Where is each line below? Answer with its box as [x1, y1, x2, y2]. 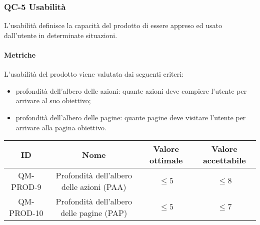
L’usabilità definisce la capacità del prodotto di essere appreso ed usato [4, 20, 222, 31]
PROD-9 [11, 181, 41, 193]
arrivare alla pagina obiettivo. [15, 122, 106, 132]
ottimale [149, 154, 183, 166]
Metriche [4, 50, 36, 60]
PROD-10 [9, 207, 43, 219]
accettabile [202, 154, 246, 166]
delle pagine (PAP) [60, 207, 127, 219]
